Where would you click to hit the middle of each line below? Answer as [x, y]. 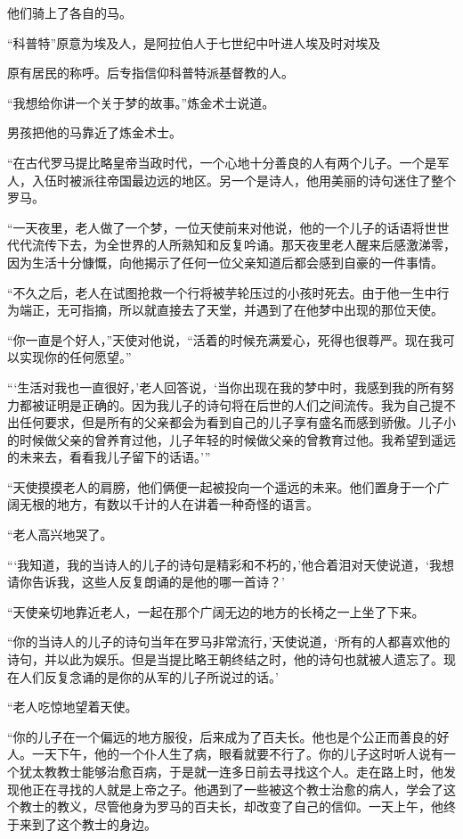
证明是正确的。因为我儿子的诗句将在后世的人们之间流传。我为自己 [237, 404]
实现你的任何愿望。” [75, 357]
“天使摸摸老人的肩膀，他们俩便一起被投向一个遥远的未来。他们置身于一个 [222, 486]
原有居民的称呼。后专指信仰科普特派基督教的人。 [150, 73]
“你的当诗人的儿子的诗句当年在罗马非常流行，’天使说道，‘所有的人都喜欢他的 [229, 642]
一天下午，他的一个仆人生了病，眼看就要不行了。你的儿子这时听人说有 [237, 754]
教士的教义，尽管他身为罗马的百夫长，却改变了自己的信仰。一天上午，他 [231, 806]
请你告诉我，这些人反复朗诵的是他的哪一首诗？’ [146, 582]
